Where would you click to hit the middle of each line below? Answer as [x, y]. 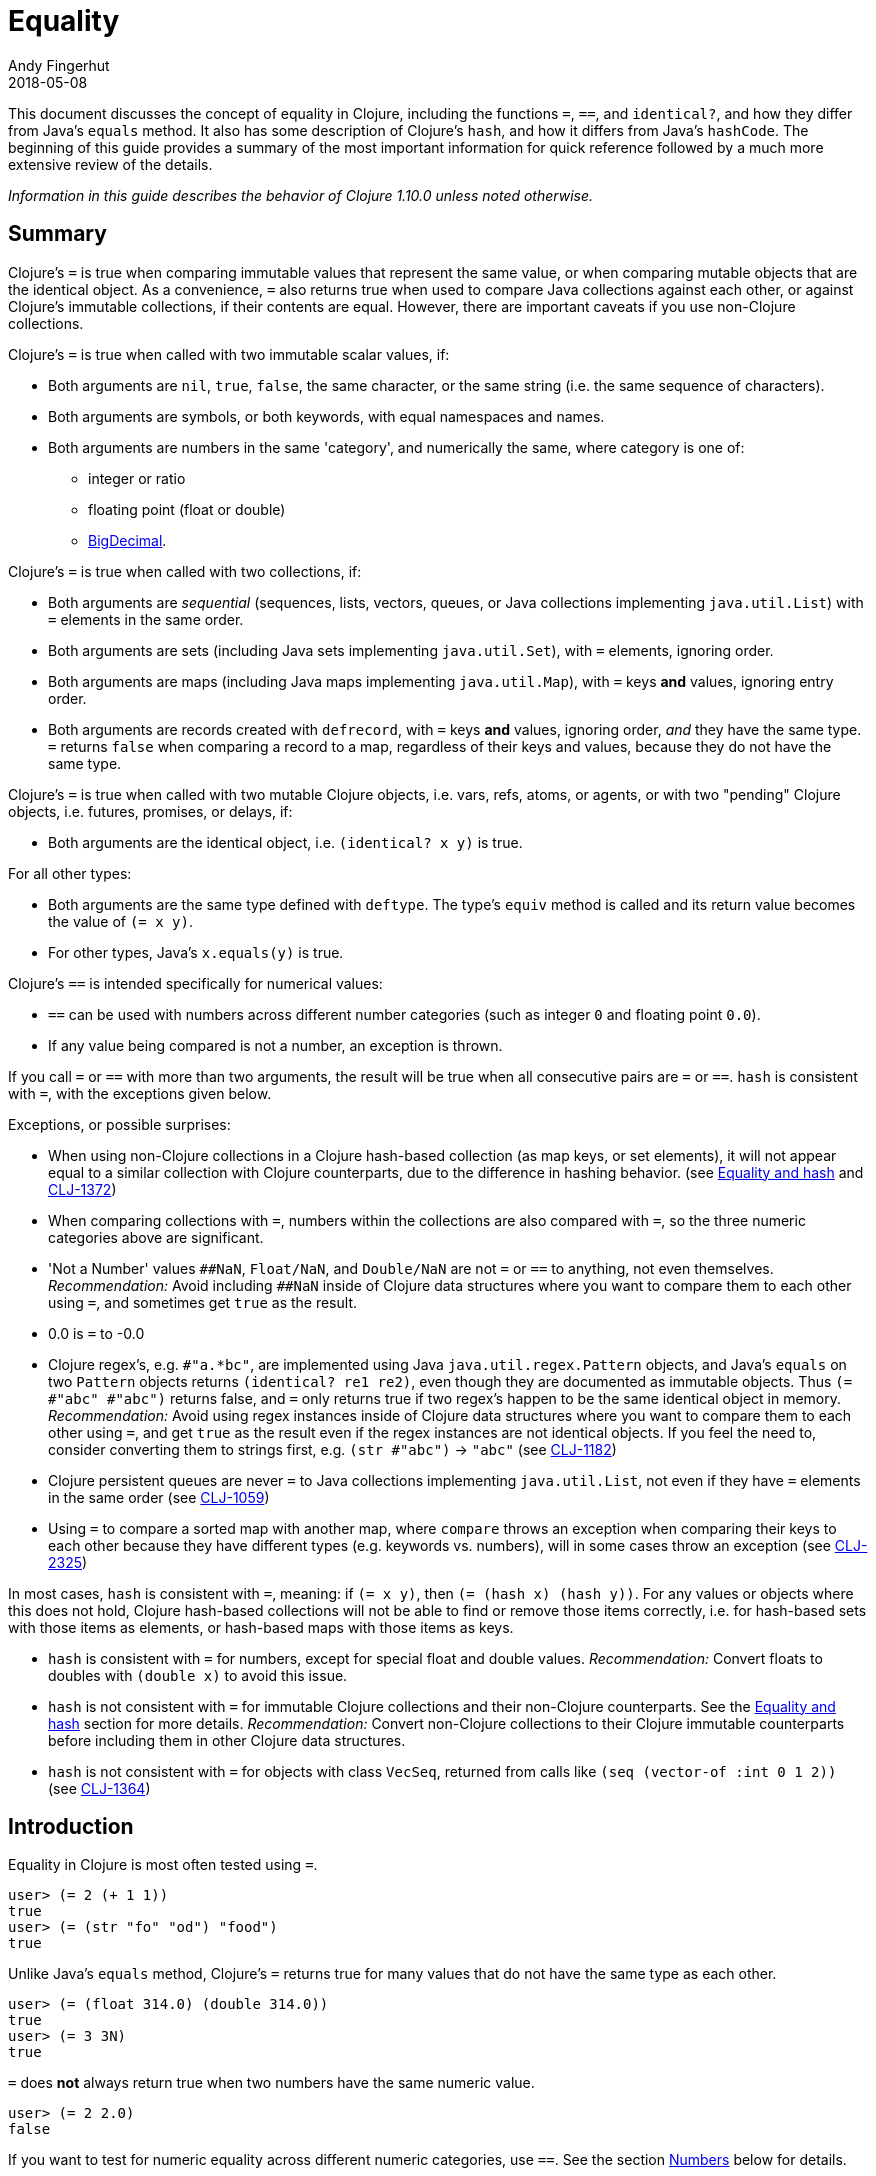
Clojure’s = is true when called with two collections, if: [185, 571]
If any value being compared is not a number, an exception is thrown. [275, 1045]
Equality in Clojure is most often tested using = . [163, 1865]
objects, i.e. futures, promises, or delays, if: [150, 811]
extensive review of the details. [110, 164]
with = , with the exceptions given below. [140, 1093]
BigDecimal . [127, 540]
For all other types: [70, 873]
